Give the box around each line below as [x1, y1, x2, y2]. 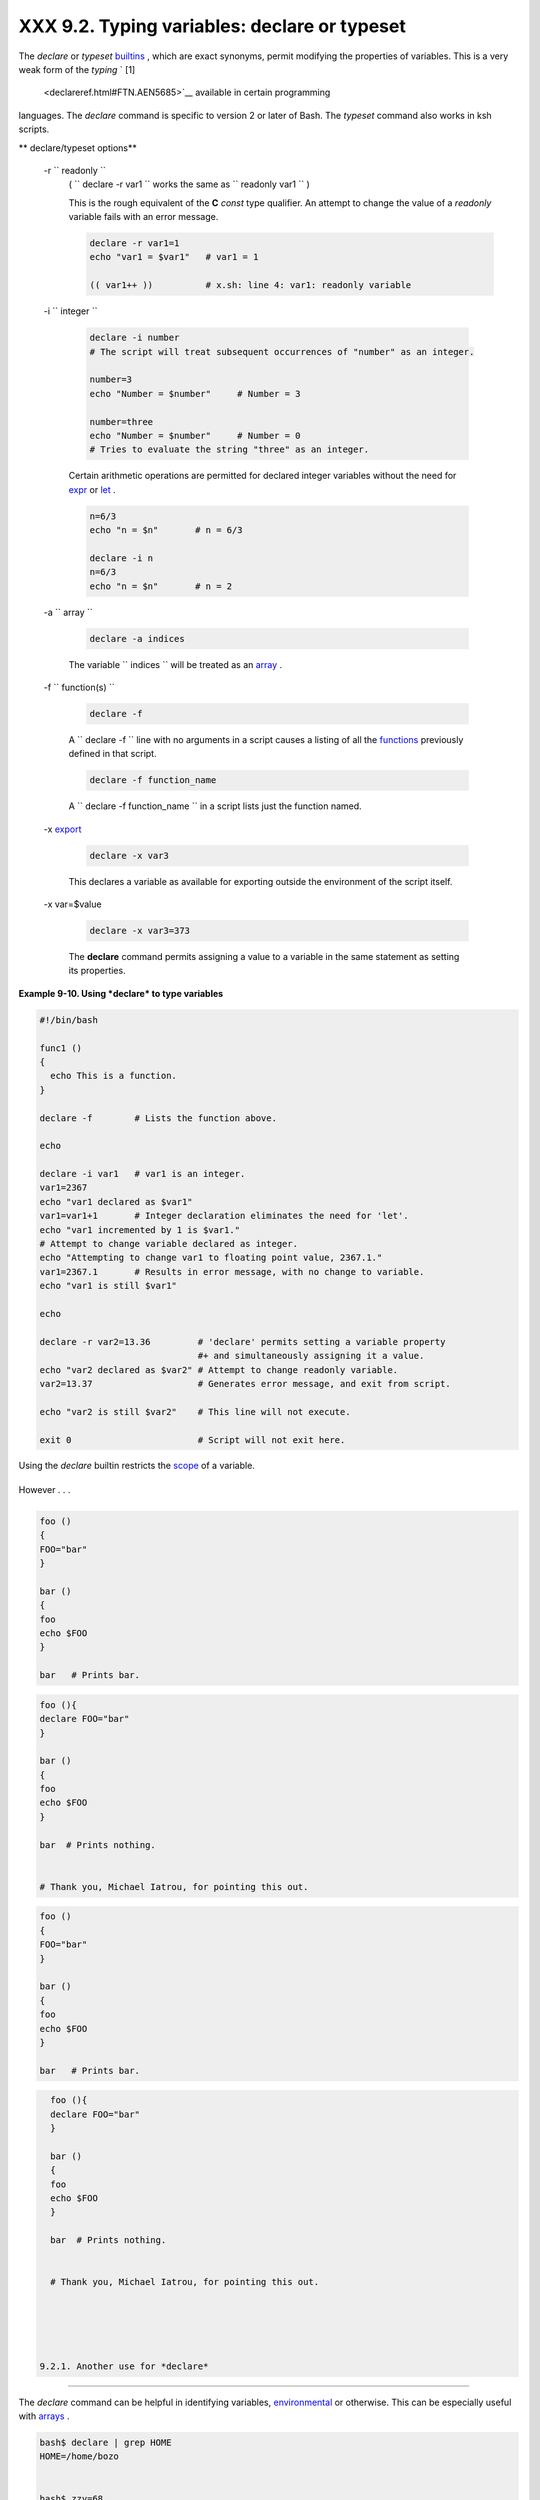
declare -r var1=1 [89, 238, 180, 249]
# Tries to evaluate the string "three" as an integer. [89, 444, 370, 455]
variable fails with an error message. [68, 211, 219, 223]
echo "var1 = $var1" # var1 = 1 [89, 251, 259, 263]
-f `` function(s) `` [43, 681, 115, 693]
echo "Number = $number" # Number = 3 [89, 388, 301, 399]
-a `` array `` [43, 606, 94, 618]
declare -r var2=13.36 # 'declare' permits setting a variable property [39, 1336, 446, 1347]
